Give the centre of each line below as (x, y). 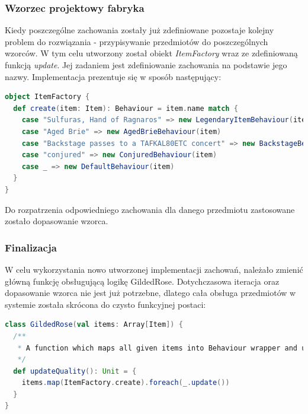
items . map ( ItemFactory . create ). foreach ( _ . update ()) (126, 383)
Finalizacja (31, 247)
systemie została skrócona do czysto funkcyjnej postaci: (105, 304)
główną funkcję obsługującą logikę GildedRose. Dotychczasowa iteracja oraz (142, 281)
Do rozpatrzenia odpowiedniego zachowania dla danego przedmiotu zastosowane (150, 209)
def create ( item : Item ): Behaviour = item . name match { (126, 108)
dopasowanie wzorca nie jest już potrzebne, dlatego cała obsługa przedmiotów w (150, 293)
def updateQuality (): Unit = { (75, 371)
